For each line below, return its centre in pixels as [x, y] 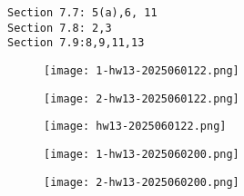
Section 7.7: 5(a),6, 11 [82, 13]
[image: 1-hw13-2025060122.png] [142, 70]
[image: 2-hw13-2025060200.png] [142, 182]
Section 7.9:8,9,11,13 [76, 43]
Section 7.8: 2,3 [60, 28]
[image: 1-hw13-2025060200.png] [142, 154]
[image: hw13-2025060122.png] [135, 127]
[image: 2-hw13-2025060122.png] [142, 98]
